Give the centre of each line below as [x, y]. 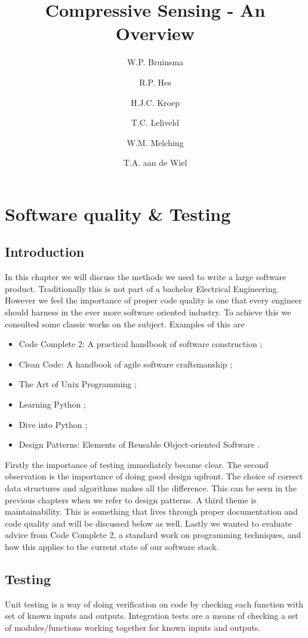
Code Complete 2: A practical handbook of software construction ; [141, 344]
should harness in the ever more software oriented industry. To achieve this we [148, 312]
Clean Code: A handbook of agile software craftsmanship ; [126, 364]
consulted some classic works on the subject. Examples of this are [125, 323]
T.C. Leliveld [155, 122]
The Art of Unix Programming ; [78, 384]
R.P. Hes [155, 82]
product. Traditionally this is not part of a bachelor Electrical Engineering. [142, 288]
